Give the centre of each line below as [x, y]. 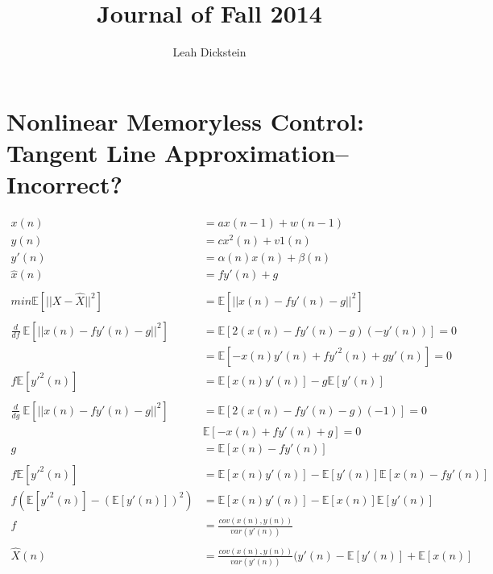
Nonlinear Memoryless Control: [185, 121]
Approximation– [257, 152]
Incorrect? [64, 184]
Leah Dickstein [209, 52]
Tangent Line [81, 152]
